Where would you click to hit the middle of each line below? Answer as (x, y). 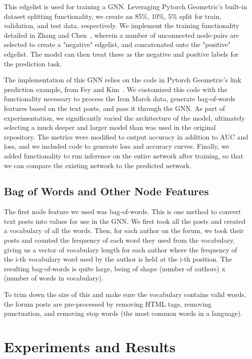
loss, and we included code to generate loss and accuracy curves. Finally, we (117, 146)
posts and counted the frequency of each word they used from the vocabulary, (119, 240)
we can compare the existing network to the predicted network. (98, 165)
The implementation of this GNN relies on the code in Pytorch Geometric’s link (123, 80)
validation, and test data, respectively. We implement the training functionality (122, 25)
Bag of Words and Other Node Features (106, 191)
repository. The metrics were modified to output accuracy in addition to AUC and (126, 136)
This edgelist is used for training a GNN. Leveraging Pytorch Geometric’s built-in (126, 6)
